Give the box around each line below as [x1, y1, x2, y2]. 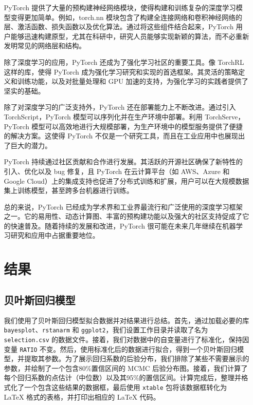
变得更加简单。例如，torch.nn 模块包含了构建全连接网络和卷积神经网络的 [10, 12, 242, 22]
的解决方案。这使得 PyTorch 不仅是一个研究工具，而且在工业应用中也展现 [4, 131, 238, 141]
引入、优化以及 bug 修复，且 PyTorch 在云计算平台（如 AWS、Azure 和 [4, 166, 230, 176]
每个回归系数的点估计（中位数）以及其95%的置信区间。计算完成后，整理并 [4, 372, 241, 383]
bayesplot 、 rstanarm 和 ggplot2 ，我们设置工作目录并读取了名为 [4, 325, 208, 335]
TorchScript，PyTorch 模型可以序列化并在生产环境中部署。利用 [4, 111, 203, 121]
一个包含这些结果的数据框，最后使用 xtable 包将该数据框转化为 [24, 382, 227, 392]
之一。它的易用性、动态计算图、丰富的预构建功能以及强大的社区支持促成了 [4, 211, 242, 221]
